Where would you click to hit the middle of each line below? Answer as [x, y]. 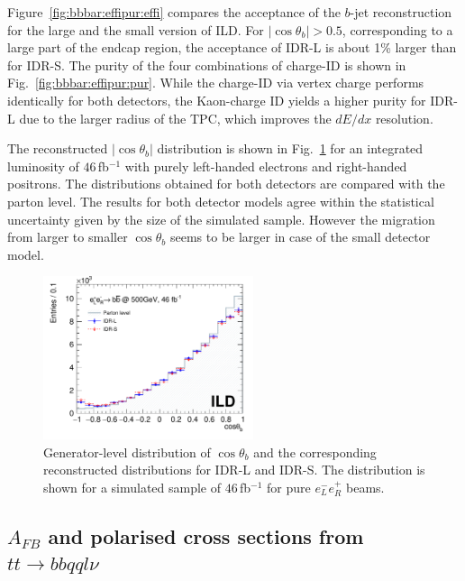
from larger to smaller [68, 237]
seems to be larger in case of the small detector [300, 237]
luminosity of [43, 166]
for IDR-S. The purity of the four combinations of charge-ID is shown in [207, 65]
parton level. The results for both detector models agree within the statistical [221, 201]
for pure [289, 487]
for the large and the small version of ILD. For [136, 29]
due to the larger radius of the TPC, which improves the [175, 118]
